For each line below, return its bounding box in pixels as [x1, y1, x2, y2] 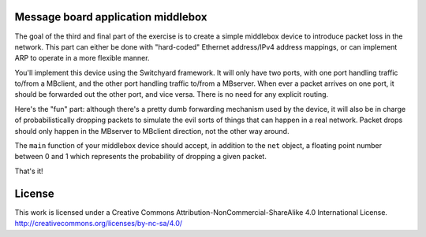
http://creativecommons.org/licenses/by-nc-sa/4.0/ [14, 219, 183, 228]
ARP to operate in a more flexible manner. [14, 54, 150, 63]
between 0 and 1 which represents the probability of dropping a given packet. [14, 152, 267, 161]
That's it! [14, 166, 43, 176]
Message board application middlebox [14, 10, 207, 24]
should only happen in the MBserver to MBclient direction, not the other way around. [14, 126, 290, 135]
